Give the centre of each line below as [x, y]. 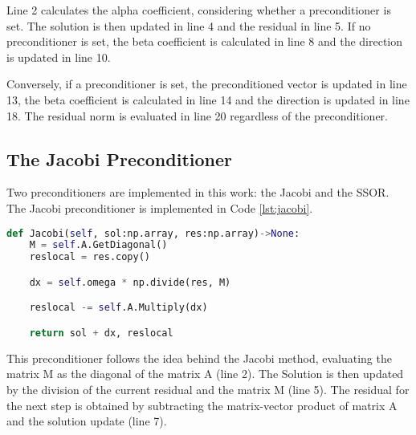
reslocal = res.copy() [90, 257]
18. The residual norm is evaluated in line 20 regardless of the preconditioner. [197, 115]
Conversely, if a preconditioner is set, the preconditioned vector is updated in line [207, 84]
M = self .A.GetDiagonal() [98, 245]
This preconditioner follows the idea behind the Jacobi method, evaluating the [199, 358]
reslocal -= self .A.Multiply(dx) [118, 308]
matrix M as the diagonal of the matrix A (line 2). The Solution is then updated [205, 374]
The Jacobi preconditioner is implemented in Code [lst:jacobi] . [160, 207]
